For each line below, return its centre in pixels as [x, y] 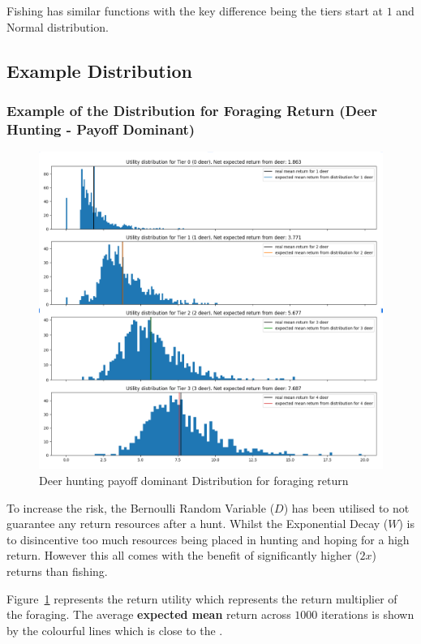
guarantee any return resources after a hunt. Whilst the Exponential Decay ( [198, 524]
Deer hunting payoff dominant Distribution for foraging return [194, 480]
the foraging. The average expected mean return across [149, 614]
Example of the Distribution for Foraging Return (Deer [192, 110]
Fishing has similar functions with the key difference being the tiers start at [195, 11]
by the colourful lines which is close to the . [115, 630]
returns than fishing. [57, 571]
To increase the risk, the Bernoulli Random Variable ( [141, 507]
